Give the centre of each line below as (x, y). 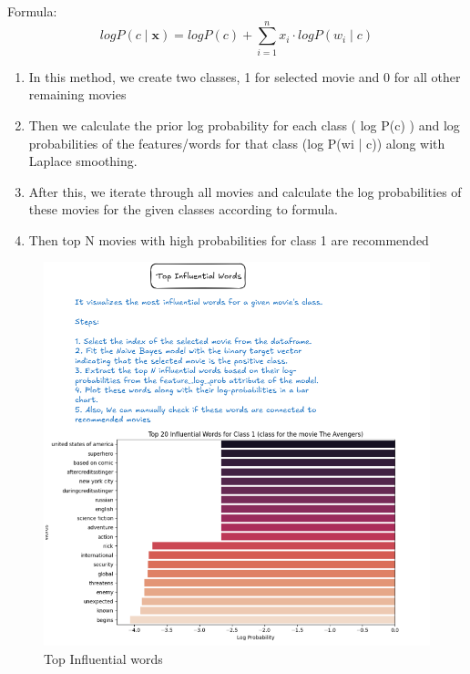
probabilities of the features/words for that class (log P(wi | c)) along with (237, 143)
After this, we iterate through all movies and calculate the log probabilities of (245, 191)
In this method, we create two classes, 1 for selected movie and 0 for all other (245, 76)
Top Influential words (103, 658)
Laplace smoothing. (83, 161)
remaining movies (77, 94)
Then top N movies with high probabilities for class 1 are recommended (229, 239)
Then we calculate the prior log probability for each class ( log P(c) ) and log (244, 124)
